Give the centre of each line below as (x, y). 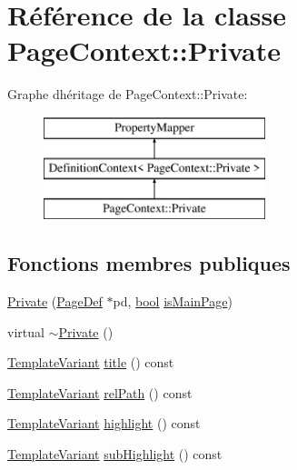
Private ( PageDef (55, 301)
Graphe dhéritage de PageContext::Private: (128, 94)
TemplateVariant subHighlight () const (115, 454)
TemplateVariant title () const (91, 362)
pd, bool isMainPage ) (173, 301)
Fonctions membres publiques (149, 263)
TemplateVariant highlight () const (104, 423)
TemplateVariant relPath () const (100, 392)
